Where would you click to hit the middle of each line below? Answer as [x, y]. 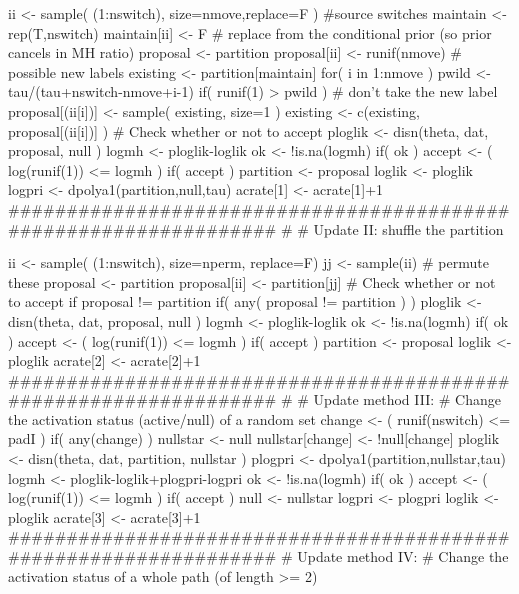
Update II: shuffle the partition [408, 228]
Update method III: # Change [407, 399]
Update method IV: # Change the [403, 556]
